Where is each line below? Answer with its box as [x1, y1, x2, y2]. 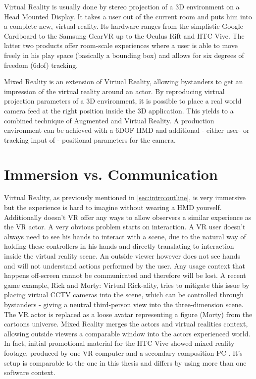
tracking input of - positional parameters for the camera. [4, 134, 176, 145]
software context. [4, 367, 55, 378]
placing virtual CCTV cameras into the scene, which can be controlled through [4, 289, 244, 300]
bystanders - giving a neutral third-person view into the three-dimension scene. [4, 299, 244, 309]
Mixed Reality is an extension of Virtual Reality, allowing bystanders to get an [4, 76, 243, 87]
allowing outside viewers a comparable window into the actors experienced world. [4, 328, 251, 338]
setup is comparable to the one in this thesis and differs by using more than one [4, 357, 247, 368]
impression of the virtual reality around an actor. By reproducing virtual [4, 86, 225, 96]
